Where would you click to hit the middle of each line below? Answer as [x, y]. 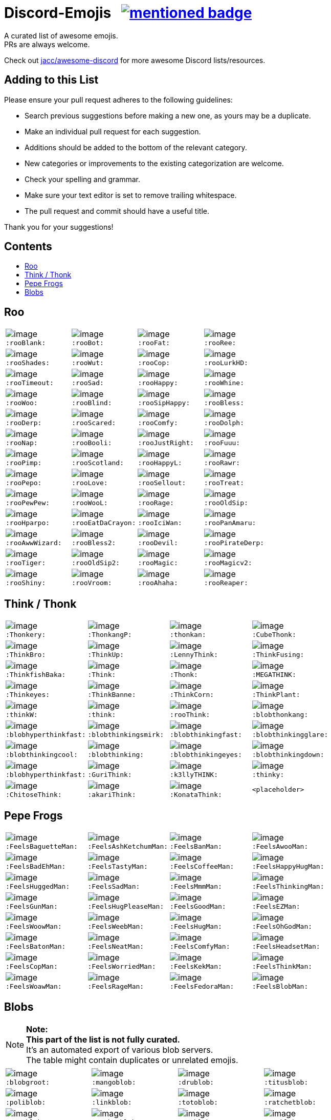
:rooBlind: [92, 403]
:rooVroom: [92, 583]
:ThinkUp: [106, 655]
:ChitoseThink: [34, 795]
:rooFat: [154, 343]
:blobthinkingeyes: [206, 755]
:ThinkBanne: [112, 695]
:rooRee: [220, 343]
